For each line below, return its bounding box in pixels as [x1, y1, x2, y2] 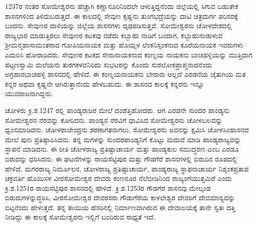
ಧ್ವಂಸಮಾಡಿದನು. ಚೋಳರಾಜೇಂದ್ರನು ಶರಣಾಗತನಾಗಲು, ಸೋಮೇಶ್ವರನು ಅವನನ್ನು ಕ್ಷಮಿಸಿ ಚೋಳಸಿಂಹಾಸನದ [5, 124, 249, 135]
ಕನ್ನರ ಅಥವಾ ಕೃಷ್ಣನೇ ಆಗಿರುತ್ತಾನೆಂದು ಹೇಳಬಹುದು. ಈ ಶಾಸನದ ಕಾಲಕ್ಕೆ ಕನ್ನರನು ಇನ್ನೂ [5, 78, 204, 89]
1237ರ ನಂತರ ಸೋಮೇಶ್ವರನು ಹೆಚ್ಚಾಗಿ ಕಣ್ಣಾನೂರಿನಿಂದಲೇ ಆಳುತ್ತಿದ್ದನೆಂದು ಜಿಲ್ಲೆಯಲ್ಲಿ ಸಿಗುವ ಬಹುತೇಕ [5, 1, 239, 11]
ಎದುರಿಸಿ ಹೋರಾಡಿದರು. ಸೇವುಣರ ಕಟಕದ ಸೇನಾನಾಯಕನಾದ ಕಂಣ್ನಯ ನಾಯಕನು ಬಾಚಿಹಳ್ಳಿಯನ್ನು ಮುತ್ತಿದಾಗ [5, 49, 253, 59]
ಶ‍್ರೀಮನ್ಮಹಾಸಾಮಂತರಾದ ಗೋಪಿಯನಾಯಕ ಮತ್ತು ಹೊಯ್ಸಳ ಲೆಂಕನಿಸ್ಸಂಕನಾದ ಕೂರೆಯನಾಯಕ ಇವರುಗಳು [5, 40, 243, 50]
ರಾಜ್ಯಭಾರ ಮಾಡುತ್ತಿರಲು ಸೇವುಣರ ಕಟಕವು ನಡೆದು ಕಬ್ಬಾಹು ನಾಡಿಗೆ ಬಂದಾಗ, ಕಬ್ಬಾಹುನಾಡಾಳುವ [5, 30, 223, 40]
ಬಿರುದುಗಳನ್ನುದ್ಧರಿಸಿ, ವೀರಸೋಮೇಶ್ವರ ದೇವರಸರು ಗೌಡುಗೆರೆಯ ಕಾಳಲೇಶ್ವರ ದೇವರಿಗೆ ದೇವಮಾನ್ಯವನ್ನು [5, 192, 235, 203]
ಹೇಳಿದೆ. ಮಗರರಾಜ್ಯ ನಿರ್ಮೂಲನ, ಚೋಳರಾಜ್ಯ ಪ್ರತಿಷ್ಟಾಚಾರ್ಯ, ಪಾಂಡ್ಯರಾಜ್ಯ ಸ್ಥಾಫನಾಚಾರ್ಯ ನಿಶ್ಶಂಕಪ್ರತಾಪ [5, 163, 249, 173]
